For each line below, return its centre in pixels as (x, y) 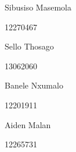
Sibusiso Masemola (38, 7)
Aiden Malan (28, 124)
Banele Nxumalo (34, 85)
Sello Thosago (29, 46)
